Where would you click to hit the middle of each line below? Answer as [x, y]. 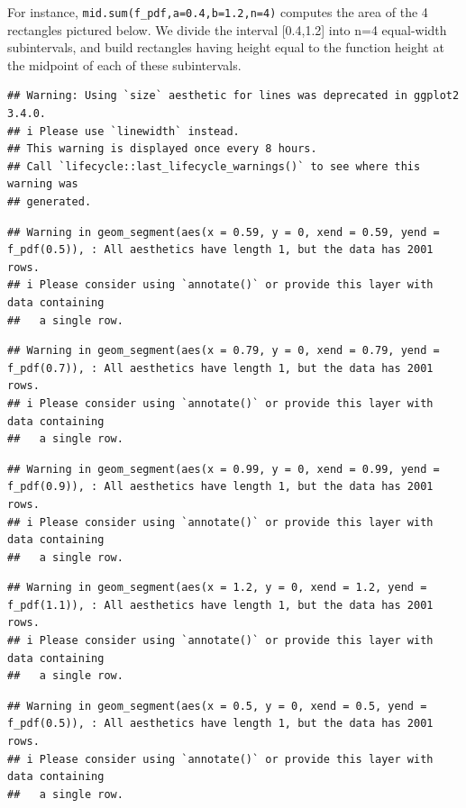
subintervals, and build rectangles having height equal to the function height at [226, 47]
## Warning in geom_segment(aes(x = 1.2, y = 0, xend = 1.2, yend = [217, 588]
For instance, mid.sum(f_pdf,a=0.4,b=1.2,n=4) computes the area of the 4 [218, 12]
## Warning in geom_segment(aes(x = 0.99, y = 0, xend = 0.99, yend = [224, 469]
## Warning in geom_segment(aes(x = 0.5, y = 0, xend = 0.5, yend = [217, 706]
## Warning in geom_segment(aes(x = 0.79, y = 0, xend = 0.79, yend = [224, 351]
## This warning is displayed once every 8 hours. [162, 149]
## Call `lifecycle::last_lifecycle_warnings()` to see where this [214, 166]
